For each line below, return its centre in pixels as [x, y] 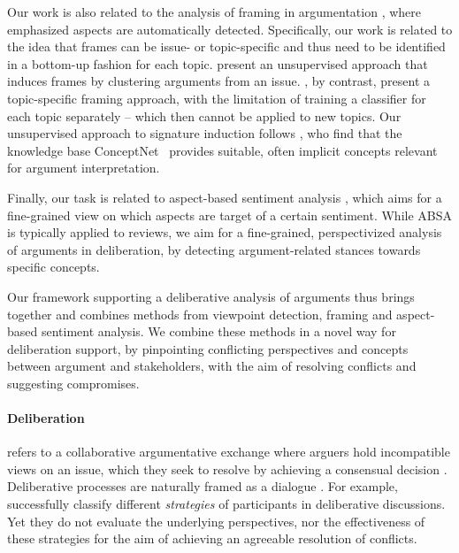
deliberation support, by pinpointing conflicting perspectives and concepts [208, 348]
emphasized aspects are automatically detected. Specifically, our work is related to [230, 29]
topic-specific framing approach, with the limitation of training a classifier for [217, 98]
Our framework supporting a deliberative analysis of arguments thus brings [211, 296]
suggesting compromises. [73, 383]
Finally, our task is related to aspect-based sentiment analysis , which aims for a [225, 197]
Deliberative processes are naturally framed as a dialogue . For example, [203, 486]
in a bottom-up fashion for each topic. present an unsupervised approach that [218, 63]
